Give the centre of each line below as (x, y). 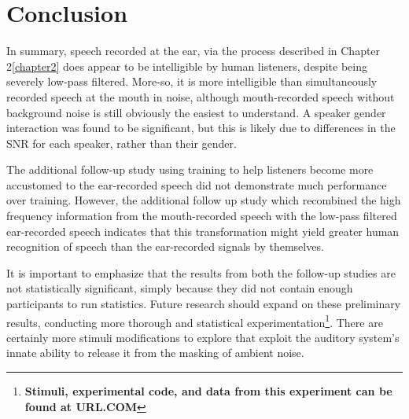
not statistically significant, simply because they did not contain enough (180, 288)
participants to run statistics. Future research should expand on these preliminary (204, 304)
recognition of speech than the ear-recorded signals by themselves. (165, 246)
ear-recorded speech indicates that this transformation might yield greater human (203, 231)
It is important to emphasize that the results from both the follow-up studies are (201, 272)
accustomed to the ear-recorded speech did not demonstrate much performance (197, 184)
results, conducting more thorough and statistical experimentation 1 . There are (195, 321)
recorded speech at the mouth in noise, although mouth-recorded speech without (201, 96)
